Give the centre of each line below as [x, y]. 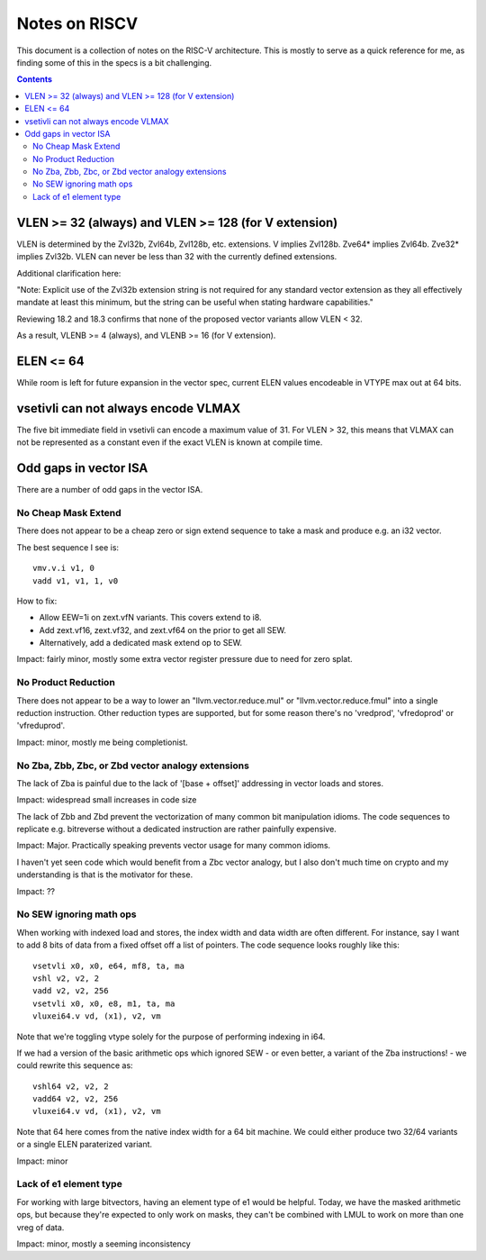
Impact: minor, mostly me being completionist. [102, 742]
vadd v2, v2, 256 [71, 991]
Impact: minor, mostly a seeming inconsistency [103, 1244]
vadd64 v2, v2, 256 [76, 1099]
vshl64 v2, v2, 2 [71, 1086]
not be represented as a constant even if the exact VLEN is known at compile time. [170, 442]
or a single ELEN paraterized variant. [85, 1145]
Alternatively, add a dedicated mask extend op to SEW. [141, 643]
